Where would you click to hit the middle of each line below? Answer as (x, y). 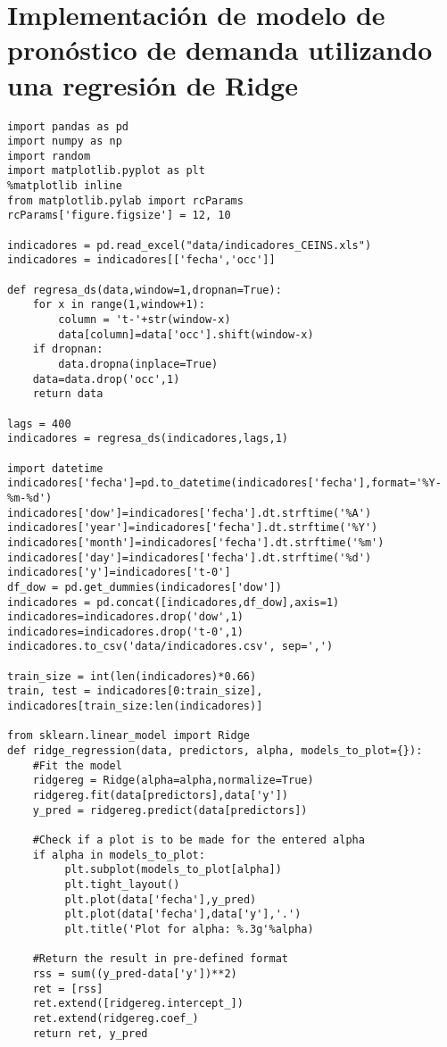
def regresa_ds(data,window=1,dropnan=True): (145, 290)
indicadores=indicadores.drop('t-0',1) (125, 632)
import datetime (55, 468)
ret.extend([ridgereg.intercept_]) (138, 1004)
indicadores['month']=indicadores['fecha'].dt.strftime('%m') (196, 542)
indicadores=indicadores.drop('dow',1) (125, 617)
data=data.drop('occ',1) (106, 379)
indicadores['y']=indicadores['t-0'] (119, 573)
